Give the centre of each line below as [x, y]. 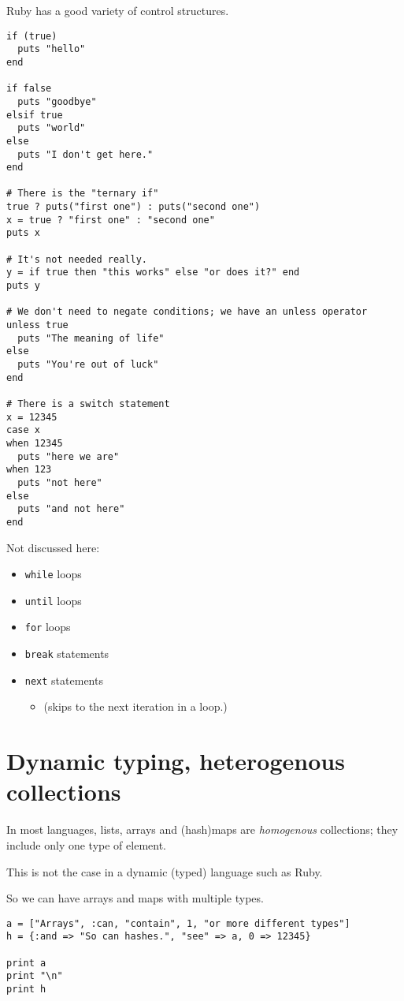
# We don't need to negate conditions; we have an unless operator [187, 312]
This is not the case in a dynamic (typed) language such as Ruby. [165, 871]
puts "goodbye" [57, 101]
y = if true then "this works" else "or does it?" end [153, 273]
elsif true [35, 115]
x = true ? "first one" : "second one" [111, 220]
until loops [53, 600]
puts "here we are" [69, 456]
